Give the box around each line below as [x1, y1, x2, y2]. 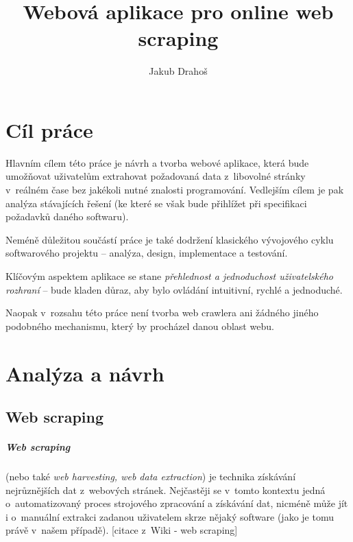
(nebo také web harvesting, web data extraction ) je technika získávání [5, 469, 296, 484]
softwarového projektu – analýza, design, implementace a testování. [5, 246, 288, 260]
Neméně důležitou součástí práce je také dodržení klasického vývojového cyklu [5, 232, 334, 246]
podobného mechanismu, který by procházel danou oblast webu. [5, 318, 274, 333]
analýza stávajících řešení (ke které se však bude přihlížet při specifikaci [5, 196, 307, 210]
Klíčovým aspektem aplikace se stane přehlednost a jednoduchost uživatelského [5, 269, 333, 283]
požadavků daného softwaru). [5, 209, 129, 224]
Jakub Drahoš [149, 64, 208, 78]
